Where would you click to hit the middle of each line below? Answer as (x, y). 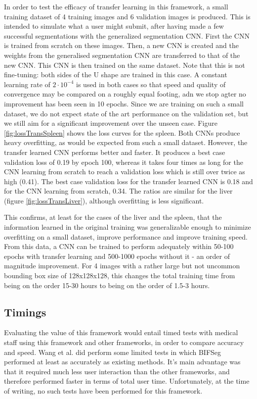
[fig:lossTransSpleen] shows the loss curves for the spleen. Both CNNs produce (122, 132)
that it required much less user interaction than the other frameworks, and (117, 371)
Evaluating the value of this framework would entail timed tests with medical (121, 332)
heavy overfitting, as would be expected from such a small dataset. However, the (126, 142)
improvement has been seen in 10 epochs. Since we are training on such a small (124, 103)
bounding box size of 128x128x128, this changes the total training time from (120, 275)
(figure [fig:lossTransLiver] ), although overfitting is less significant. (104, 200)
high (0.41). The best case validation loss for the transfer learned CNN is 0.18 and (128, 181)
